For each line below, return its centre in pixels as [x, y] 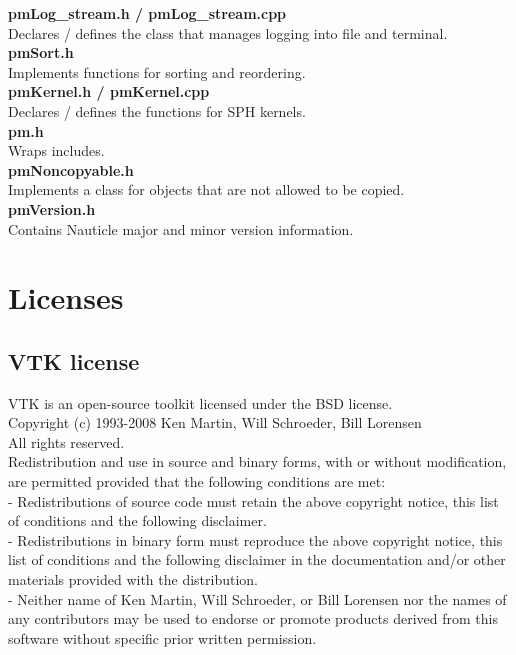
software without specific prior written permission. [162, 637]
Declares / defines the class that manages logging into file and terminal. [228, 32]
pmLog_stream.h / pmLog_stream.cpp [147, 13]
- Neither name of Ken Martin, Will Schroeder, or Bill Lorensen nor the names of [257, 598]
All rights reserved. [66, 441]
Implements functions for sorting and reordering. [157, 71]
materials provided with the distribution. [133, 579]
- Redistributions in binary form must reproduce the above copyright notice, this [255, 539]
